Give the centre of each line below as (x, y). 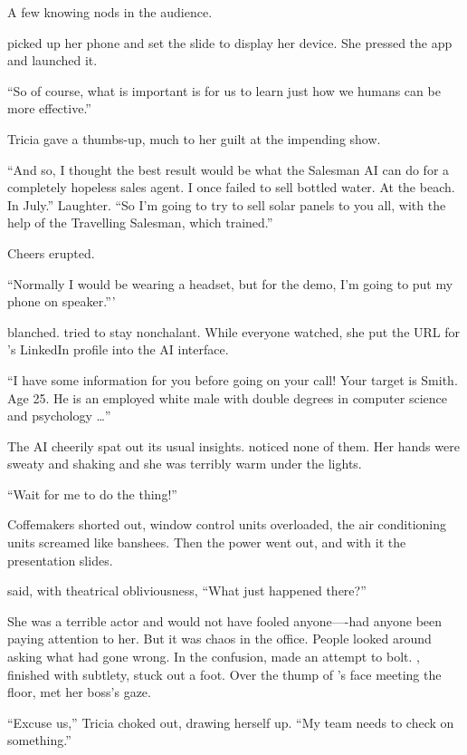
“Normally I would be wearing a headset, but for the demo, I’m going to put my (230, 283)
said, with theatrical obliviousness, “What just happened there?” (187, 590)
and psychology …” (59, 416)
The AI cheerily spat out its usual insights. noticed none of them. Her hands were (233, 445)
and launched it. (52, 60)
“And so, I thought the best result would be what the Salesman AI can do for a (229, 169)
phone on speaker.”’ (62, 301)
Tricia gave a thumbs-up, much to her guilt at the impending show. (194, 138)
